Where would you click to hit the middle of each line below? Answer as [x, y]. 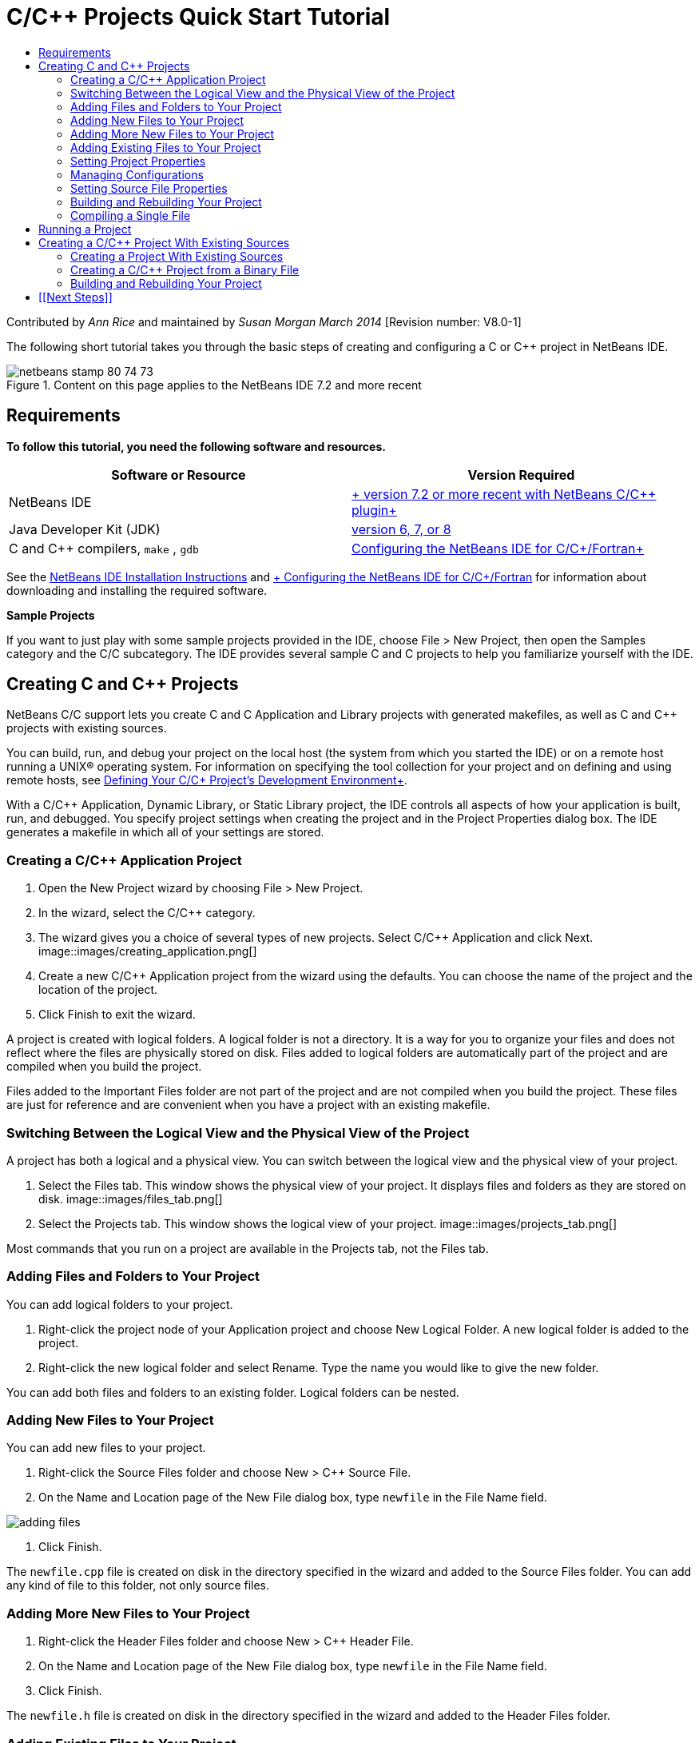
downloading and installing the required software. [137, 590]
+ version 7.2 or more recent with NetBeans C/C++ [504, 494]
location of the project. [98, 990]
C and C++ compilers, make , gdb [104, 548]
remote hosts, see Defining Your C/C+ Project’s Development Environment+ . [207, 780]
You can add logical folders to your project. [120, 1304]
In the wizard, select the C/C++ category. [147, 913]
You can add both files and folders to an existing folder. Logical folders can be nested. [233, 1392]
